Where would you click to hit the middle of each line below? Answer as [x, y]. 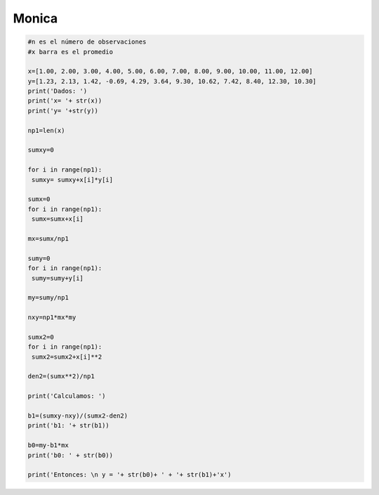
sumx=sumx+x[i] [58, 219]
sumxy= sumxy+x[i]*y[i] [73, 180]
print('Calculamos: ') [67, 396]
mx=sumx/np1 [48, 238]
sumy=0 [39, 258]
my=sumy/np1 [48, 298]
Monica [35, 18]
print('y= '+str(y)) [63, 110]
